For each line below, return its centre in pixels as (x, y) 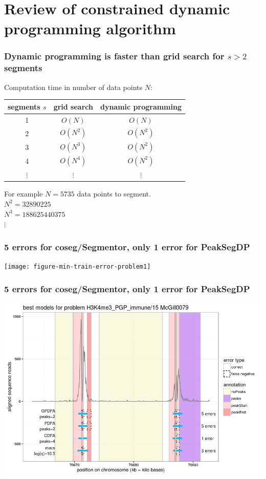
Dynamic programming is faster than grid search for (114, 56)
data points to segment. (114, 194)
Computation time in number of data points (73, 87)
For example (24, 194)
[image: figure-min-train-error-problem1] (77, 266)
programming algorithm (90, 28)
